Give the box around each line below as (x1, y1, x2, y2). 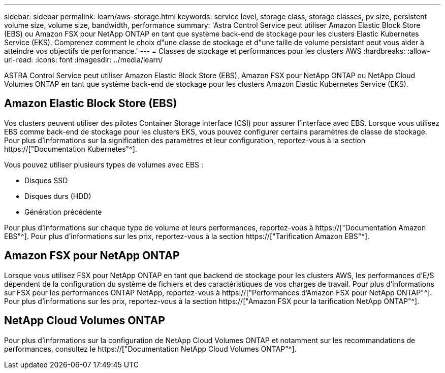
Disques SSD (24, 176, 68, 185)
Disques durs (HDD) (24, 191, 91, 200)
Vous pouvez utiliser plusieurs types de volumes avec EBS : (4, 160, 204, 169)
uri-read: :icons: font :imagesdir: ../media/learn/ (4, 55, 163, 64)
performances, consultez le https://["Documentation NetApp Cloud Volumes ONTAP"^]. (4, 344, 297, 353)
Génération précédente (24, 207, 102, 216)
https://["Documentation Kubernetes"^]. (4, 144, 137, 153)
